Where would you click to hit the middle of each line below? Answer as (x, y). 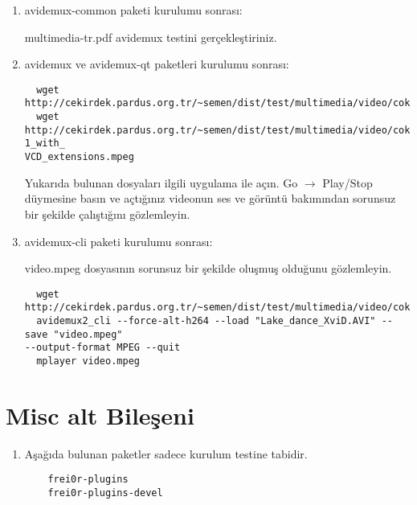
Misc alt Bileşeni (100, 415)
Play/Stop (347, 182)
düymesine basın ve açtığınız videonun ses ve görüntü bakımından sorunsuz (210, 198)
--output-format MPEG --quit (102, 348)
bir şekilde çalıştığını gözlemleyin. (107, 213)
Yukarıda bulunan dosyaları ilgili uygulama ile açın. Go (161, 182)
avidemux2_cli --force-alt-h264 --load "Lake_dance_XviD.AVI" (206, 321)
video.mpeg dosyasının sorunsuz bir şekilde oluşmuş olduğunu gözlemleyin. (208, 268)
